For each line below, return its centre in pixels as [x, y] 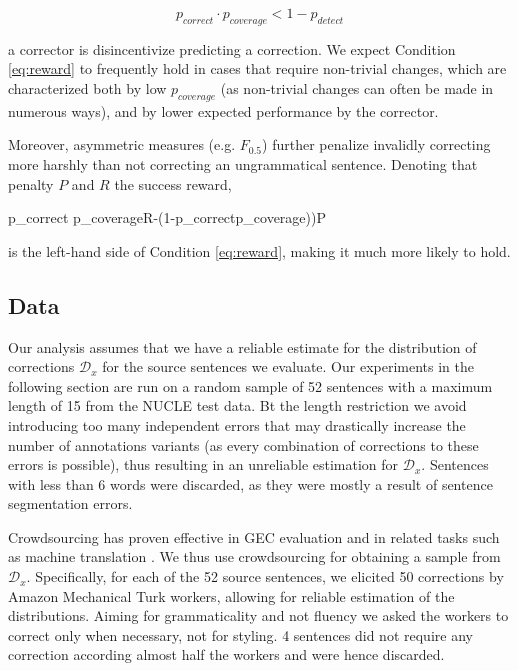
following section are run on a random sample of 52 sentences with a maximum [250, 385]
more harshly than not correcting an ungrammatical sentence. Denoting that [243, 163]
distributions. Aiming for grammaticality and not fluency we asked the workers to [258, 615]
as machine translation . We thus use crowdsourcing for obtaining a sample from [254, 556]
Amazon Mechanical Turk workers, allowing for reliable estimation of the [231, 595]
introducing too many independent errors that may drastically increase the [237, 424]
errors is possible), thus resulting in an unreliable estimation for [203, 464]
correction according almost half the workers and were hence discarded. [226, 654]
